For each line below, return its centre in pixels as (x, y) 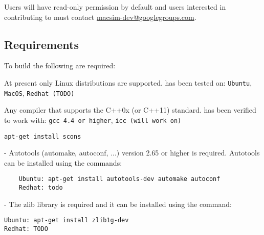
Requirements (41, 44)
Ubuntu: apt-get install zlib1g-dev (67, 220)
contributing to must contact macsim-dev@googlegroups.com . (100, 17)
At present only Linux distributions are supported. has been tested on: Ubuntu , (128, 82)
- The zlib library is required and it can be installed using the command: (118, 204)
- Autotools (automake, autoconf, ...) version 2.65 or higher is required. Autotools (132, 153)
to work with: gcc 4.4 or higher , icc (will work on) (93, 120)
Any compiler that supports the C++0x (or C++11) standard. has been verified (130, 110)
